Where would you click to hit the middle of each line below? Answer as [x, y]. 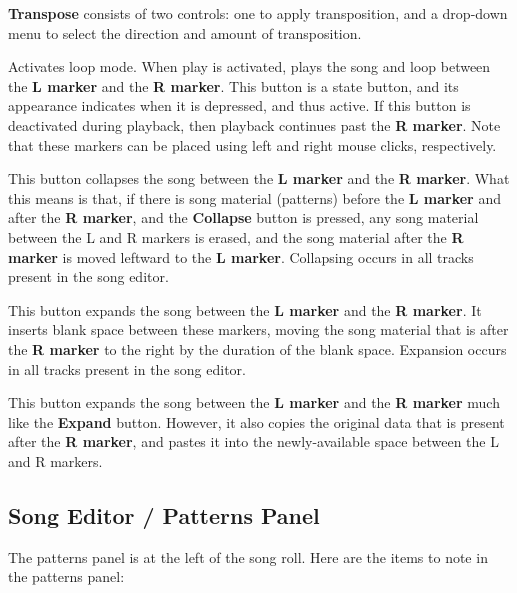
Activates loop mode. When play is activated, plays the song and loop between [249, 66]
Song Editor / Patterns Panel [164, 514]
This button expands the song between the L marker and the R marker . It [245, 309]
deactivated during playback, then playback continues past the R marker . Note [254, 124]
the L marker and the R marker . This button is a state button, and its [233, 85]
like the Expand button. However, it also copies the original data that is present [256, 421]
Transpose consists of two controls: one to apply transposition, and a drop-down [258, 13]
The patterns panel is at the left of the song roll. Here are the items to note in [248, 556]
